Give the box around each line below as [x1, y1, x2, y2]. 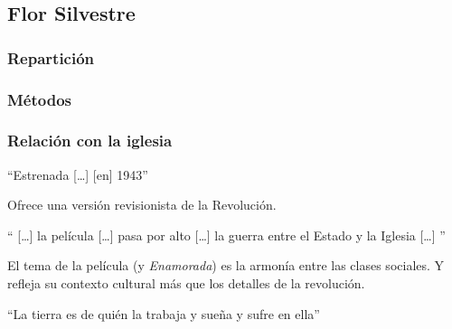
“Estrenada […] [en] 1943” [7, 164, 148, 183]
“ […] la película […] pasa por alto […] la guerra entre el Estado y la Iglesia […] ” [7, 225, 446, 244]
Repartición [7, 46, 95, 69]
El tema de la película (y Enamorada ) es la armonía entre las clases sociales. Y [7, 256, 445, 275]
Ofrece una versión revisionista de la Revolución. [7, 195, 277, 214]
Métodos [7, 88, 72, 110]
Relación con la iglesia [7, 129, 173, 152]
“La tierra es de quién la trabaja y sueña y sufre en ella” [7, 304, 320, 323]
